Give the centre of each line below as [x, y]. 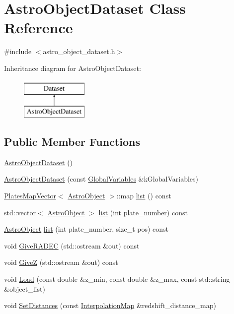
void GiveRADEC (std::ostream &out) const [72, 245]
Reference [39, 28]
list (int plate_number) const [143, 212]
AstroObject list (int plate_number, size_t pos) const [86, 229]
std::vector [20, 212]
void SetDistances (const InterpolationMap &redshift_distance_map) [110, 305]
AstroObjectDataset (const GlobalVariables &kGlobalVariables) [101, 179]
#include [18, 51]
